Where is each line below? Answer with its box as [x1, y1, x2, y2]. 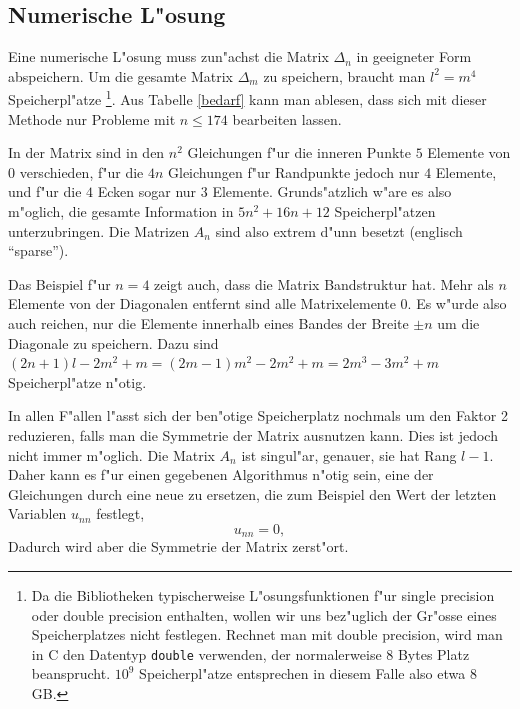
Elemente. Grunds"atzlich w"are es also [212, 181, 452, 202]
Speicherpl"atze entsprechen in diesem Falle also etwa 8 [139, 663, 477, 684]
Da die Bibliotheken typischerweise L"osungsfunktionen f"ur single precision [31, 584, 495, 605]
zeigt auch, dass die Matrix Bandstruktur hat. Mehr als [154, 273, 494, 294]
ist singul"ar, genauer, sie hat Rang [241, 444, 457, 465]
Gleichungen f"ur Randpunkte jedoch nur [168, 161, 420, 182]
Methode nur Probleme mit [8, 108, 176, 129]
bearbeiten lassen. [232, 108, 342, 129]
